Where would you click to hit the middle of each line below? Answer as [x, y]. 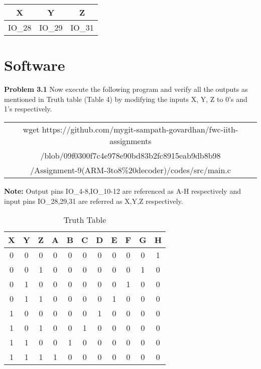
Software [35, 65]
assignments [130, 141]
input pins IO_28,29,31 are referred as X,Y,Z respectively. [94, 201]
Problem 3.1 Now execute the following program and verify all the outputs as [126, 89]
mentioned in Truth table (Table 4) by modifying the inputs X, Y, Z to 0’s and [126, 99]
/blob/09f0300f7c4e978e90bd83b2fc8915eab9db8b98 [130, 155]
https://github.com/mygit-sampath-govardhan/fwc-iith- [140, 129]
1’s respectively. [28, 109]
